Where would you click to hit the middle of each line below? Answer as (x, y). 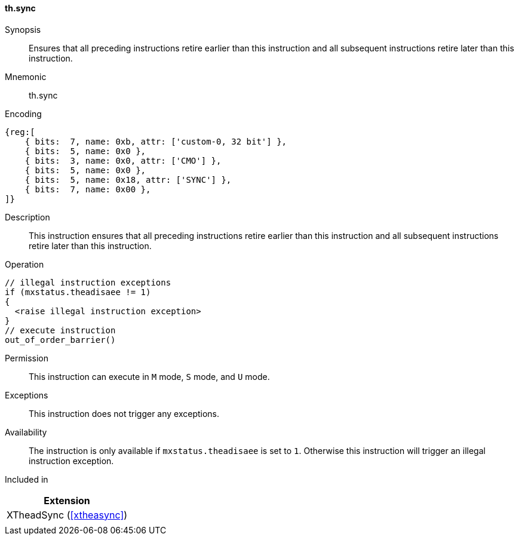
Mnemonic (26, 76)
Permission (27, 358)
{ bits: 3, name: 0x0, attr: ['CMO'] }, (123, 160)
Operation (24, 264)
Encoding (23, 113)
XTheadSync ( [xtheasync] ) (67, 515)
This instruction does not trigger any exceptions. (124, 413)
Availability (26, 432)
